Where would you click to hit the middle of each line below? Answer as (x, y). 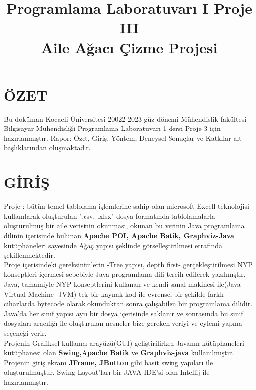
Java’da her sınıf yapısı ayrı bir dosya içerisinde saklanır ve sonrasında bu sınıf (124, 313)
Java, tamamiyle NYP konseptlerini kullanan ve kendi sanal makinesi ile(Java (122, 284)
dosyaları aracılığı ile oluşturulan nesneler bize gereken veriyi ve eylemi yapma (123, 323)
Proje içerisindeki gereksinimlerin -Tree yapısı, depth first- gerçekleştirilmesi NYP (128, 264)
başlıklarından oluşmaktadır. (47, 148)
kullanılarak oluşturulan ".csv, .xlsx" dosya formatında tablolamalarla (110, 215)
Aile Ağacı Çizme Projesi (129, 47)
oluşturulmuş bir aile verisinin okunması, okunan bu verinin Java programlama (124, 225)
